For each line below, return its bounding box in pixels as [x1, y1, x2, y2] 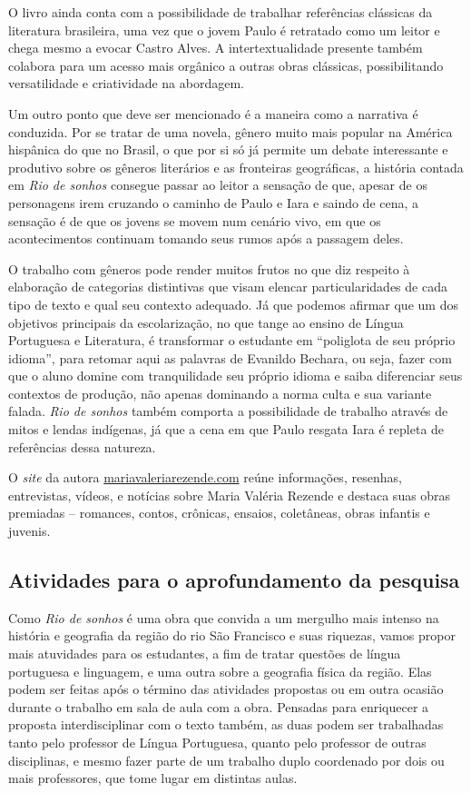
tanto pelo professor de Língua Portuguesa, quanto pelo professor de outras [8, 732, 427, 751]
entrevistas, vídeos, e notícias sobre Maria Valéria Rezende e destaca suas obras [8, 485, 451, 504]
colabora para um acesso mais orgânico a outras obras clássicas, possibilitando [8, 55, 444, 74]
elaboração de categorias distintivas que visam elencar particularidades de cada [8, 277, 447, 296]
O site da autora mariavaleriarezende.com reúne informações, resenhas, [8, 468, 402, 487]
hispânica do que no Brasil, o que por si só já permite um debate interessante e [8, 140, 448, 159]
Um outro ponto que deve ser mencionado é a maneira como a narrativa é [8, 104, 418, 123]
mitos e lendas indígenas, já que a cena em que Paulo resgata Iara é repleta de [8, 420, 445, 439]
